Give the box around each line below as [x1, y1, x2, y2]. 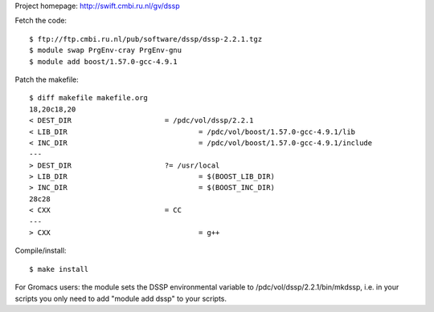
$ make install [29, 265, 89, 274]
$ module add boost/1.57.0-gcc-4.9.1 [29, 57, 178, 66]
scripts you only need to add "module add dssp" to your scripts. [14, 294, 227, 303]
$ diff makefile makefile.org [29, 93, 149, 103]
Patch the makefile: [14, 75, 80, 84]
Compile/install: [14, 245, 67, 256]
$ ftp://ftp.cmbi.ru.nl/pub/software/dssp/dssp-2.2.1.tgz [29, 34, 263, 43]
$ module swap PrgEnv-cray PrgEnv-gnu [29, 46, 182, 55]
